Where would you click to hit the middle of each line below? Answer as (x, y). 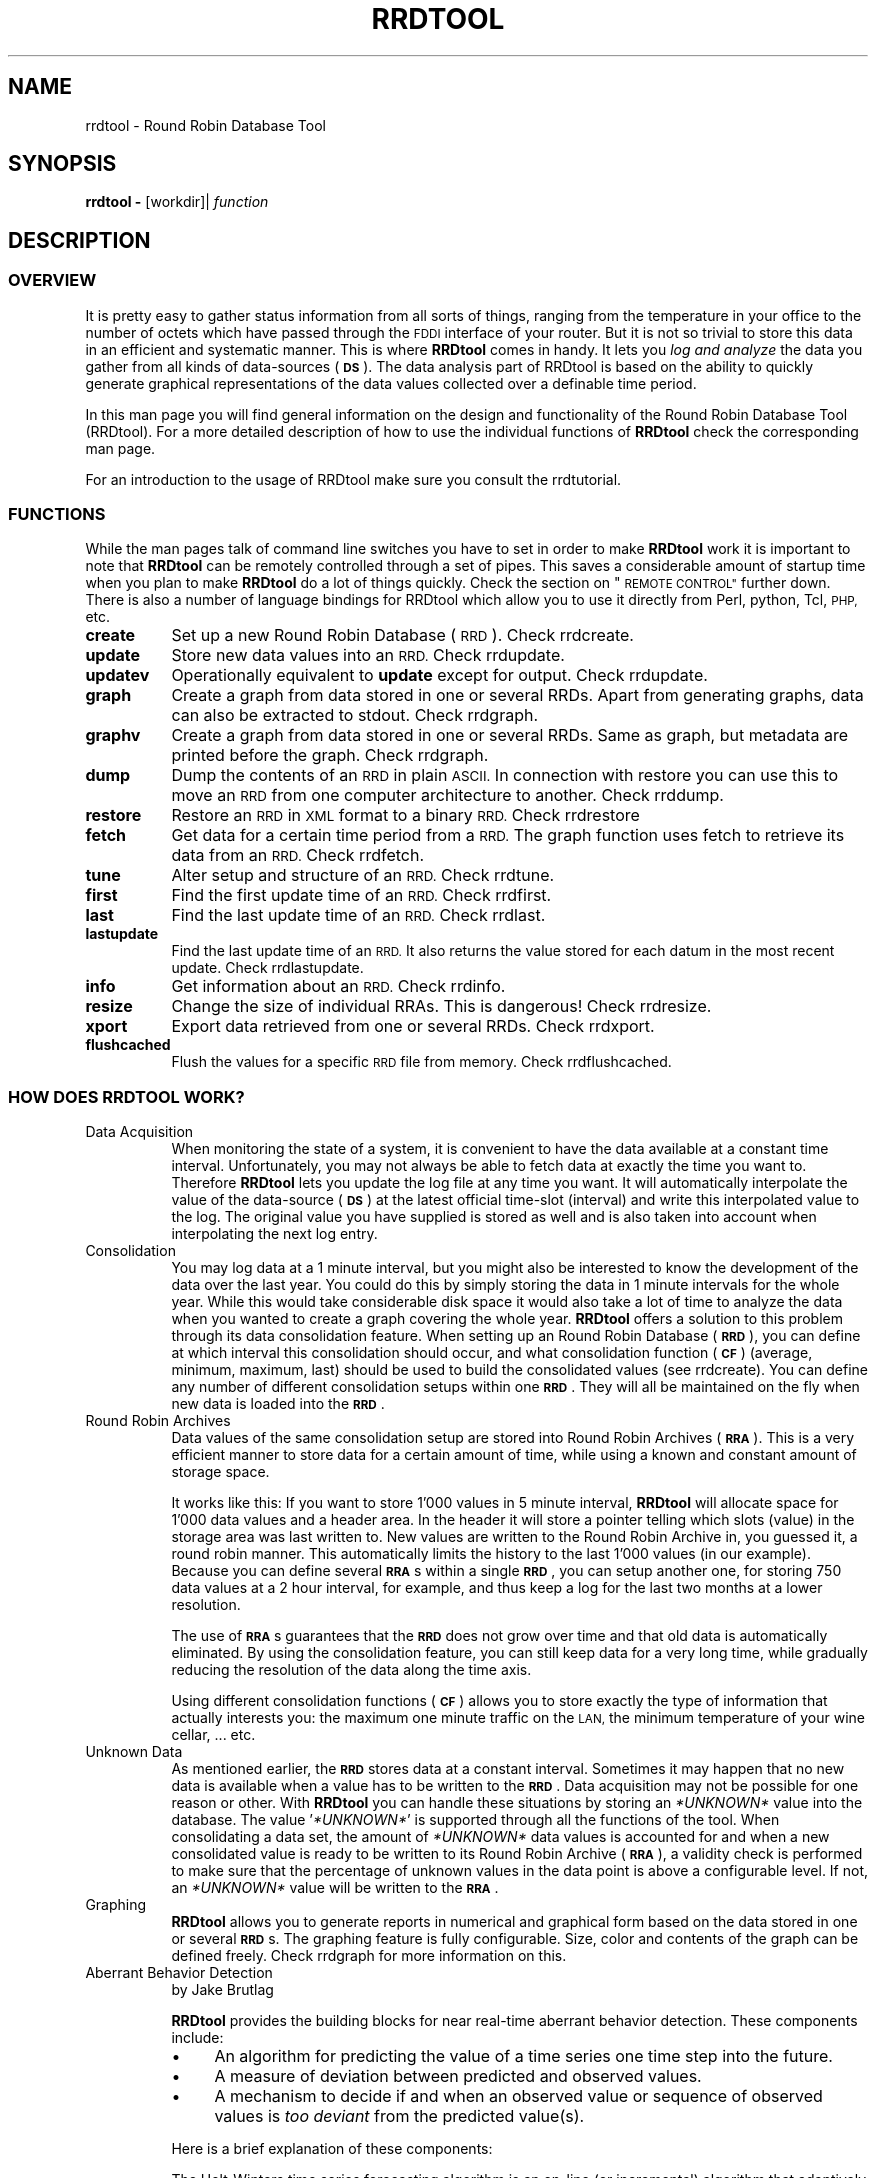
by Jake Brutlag (222, 1990)
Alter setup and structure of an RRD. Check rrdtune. (363, 875)
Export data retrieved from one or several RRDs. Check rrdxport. (413, 1026)
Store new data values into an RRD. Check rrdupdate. (368, 655)
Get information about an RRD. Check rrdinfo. (338, 986)
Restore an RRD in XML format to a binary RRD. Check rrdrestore (405, 815)
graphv (113, 735)
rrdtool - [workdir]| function (177, 202)
